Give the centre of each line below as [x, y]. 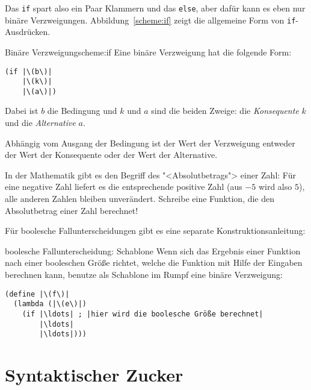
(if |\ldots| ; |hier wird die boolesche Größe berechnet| [143, 314]
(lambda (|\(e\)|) [50, 304]
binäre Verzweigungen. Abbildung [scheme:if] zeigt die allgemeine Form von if [150, 20]
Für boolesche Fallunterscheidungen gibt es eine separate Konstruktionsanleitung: [155, 231]
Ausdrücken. [28, 32]
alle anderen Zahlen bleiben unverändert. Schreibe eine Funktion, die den [140, 199]
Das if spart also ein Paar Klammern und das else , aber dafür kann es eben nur [155, 8]
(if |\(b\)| [29, 71]
